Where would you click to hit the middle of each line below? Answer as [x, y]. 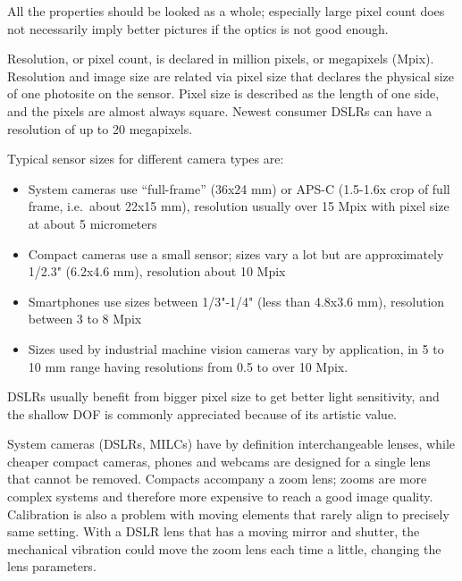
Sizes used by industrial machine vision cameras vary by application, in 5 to [236, 348]
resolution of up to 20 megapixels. [100, 128]
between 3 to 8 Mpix [85, 319]
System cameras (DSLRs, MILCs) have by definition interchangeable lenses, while [231, 444]
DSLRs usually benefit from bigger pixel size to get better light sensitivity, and [223, 396]
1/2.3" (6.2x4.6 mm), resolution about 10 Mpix [157, 271]
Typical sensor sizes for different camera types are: [146, 159]
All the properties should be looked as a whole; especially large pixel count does [226, 11]
